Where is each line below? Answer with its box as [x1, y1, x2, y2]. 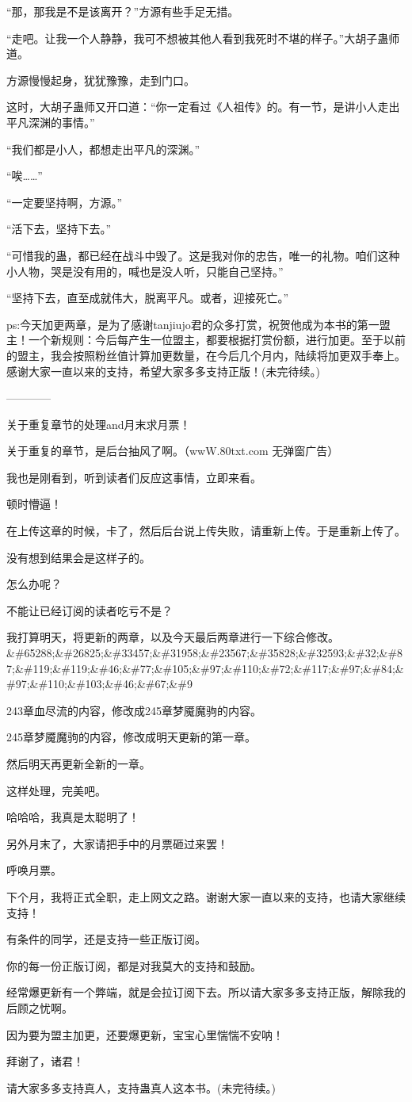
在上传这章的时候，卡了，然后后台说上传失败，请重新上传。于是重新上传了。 [6, 522, 406, 539]
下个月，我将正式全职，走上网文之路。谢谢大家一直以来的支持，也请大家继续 [6, 888, 406, 905]
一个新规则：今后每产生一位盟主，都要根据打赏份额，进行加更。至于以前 [28, 331, 406, 348]
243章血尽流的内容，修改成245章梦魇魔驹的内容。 [6, 702, 261, 718]
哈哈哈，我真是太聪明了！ [6, 809, 139, 825]
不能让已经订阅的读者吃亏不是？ [6, 602, 173, 618]
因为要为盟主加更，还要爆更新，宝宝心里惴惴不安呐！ [6, 1026, 284, 1043]
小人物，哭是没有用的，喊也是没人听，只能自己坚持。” [6, 262, 284, 279]
